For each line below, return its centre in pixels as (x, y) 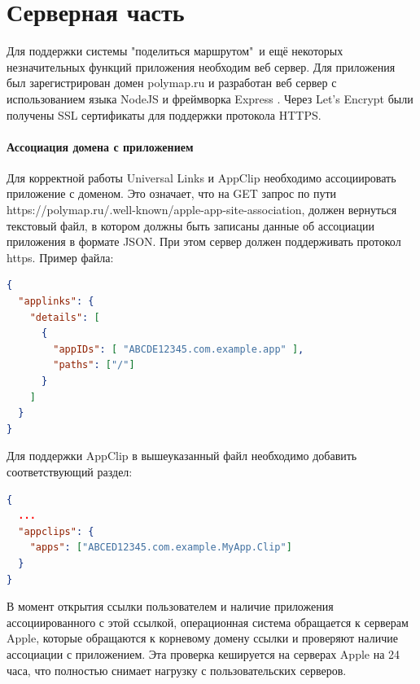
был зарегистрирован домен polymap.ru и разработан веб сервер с (172, 83)
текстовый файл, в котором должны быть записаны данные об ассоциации (191, 225)
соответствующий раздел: (70, 471)
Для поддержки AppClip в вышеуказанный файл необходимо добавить (182, 456)
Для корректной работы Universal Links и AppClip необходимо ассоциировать (201, 177)
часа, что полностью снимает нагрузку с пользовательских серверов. (177, 670)
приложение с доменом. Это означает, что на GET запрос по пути (172, 193)
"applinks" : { (56, 302)
